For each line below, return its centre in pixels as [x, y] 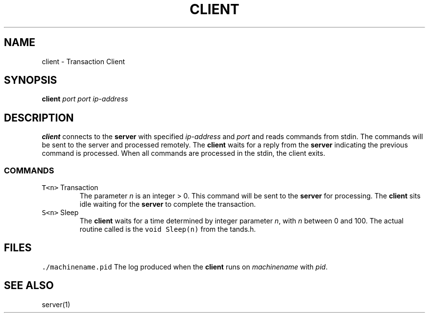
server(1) [56, 304]
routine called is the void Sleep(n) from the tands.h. [168, 229]
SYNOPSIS [31, 80]
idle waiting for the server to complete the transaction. [168, 204]
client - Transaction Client [83, 61]
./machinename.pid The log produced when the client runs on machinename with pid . [185, 267]
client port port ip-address [85, 99]
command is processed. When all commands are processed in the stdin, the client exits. [183, 153]
